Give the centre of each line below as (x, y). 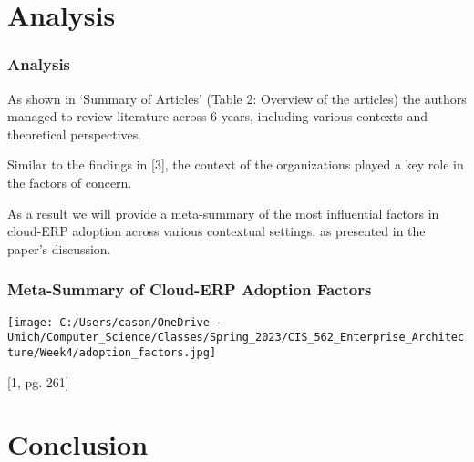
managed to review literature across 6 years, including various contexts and (218, 116)
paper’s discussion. (59, 248)
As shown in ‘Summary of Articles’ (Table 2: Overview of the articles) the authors (237, 98)
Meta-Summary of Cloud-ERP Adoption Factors (190, 289)
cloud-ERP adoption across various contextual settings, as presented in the (216, 231)
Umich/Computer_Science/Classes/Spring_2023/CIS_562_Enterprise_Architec (236, 338)
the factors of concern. (70, 182)
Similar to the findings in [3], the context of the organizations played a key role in (236, 164)
